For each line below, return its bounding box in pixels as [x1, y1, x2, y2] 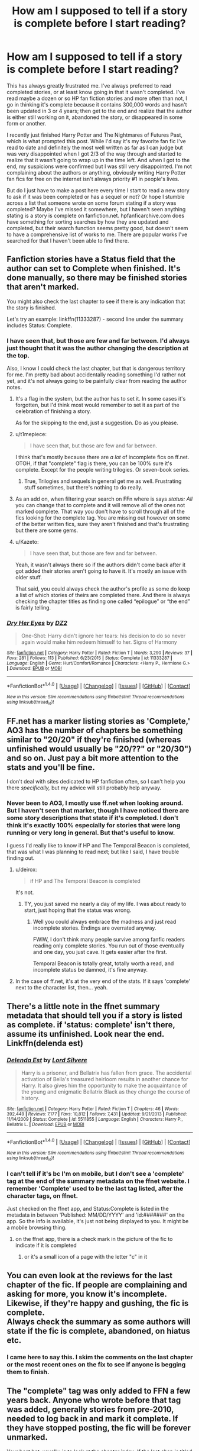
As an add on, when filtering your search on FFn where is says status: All [15, 495, 193, 502]
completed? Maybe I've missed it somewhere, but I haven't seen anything [6, 205, 186, 212]
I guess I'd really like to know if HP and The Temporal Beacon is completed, [6, 842, 191, 849]
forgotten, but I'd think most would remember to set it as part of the [15, 401, 180, 409]
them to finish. [6, 1368, 50, 1376]
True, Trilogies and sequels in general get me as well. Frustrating [24, 478, 182, 485]
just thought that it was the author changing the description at [6, 344, 188, 352]
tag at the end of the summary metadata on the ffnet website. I [6, 1177, 190, 1185]
